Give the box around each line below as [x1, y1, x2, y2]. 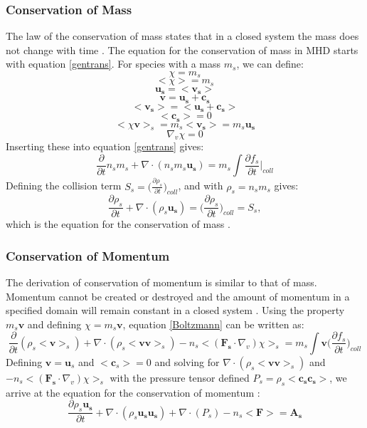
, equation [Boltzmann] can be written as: [122, 316, 304, 331]
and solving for [154, 354, 220, 369]
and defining [27, 316, 82, 331]
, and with [178, 178, 223, 193]
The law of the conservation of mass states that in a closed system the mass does [6, 28, 359, 43]
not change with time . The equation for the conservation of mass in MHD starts [6, 42, 358, 57]
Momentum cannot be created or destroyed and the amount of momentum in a [6, 288, 350, 303]
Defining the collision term [6, 178, 122, 193]
